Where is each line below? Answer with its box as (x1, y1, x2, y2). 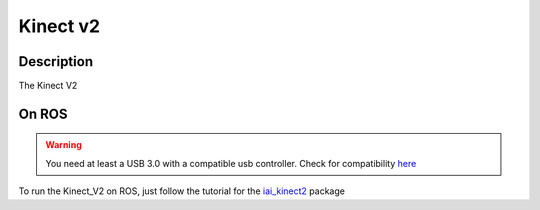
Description (18, 53, 94, 70)
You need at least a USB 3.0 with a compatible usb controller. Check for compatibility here (45, 157, 417, 169)
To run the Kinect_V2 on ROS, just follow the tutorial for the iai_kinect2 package (18, 185, 345, 197)
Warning (45, 139, 82, 151)
